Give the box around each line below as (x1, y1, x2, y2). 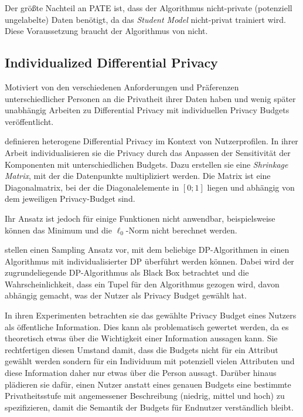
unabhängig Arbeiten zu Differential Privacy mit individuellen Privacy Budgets (5, 104, 290, 116)
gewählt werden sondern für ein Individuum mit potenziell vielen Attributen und (5, 355, 295, 367)
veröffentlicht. (5, 115, 54, 127)
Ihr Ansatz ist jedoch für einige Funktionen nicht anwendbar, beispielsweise (5, 212, 275, 224)
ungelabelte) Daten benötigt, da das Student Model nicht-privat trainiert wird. (5, 13, 286, 25)
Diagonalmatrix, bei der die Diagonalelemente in (5, 181, 179, 193)
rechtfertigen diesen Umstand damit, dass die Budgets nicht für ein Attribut (5, 343, 278, 355)
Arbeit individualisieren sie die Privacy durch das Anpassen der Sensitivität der (5, 146, 291, 158)
